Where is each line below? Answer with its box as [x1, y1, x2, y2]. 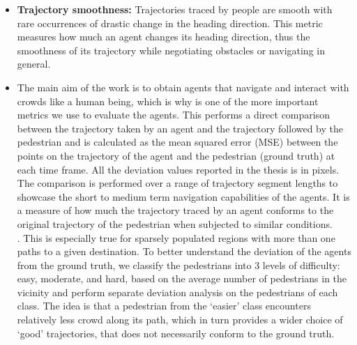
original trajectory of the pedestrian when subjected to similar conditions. [17, 216, 333, 231]
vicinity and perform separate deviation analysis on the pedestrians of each [17, 284, 338, 299]
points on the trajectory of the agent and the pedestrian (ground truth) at [17, 148, 335, 162]
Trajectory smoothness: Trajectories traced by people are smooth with [17, 2, 333, 16]
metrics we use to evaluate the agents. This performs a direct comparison [17, 107, 330, 122]
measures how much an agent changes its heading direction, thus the [17, 29, 310, 44]
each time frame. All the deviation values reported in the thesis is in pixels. [17, 162, 340, 176]
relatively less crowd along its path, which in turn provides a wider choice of [17, 312, 343, 327]
